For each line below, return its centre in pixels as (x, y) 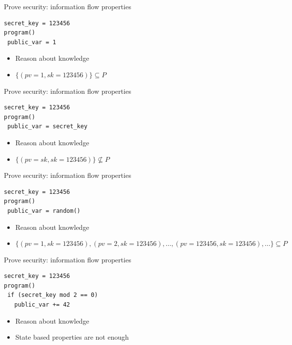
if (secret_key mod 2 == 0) (53, 295)
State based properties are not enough (72, 337)
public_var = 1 (32, 42)
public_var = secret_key (47, 127)
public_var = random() (44, 211)
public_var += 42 (42, 305)
